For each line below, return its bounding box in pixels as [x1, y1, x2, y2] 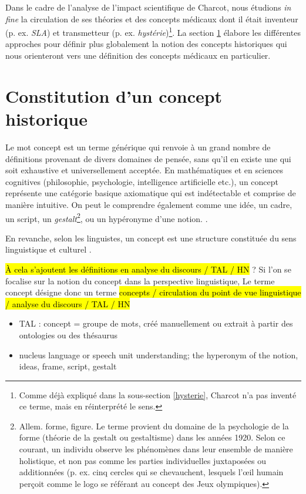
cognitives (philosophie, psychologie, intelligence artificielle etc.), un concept [5, 175, 278, 187]
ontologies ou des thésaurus [19, 328, 117, 341]
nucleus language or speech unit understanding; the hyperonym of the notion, [19, 348, 298, 361]
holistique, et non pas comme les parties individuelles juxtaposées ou [19, 454, 266, 466]
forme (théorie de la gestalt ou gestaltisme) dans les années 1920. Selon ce [19, 431, 285, 443]
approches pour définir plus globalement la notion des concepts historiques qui [5, 38, 287, 50]
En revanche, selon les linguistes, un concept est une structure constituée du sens [5, 231, 297, 244]
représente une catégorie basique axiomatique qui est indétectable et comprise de [5, 187, 296, 199]
